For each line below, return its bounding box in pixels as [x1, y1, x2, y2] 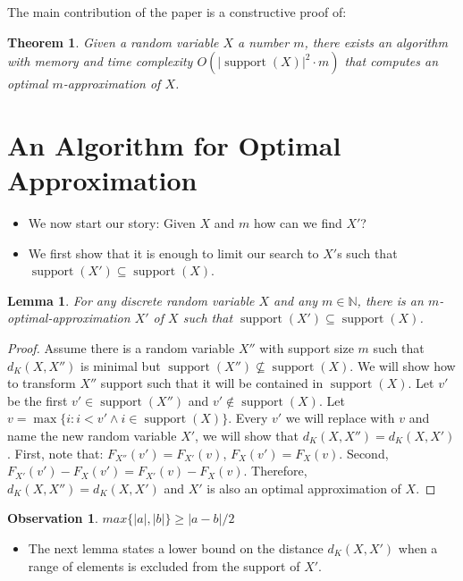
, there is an [357, 290, 424, 309]
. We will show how [349, 356, 456, 375]
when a [398, 539, 438, 557]
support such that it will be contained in [100, 374, 324, 392]
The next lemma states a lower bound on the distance [28, 539, 324, 557]
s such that [337, 243, 398, 262]
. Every [228, 408, 268, 427]
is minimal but [80, 356, 161, 375]
